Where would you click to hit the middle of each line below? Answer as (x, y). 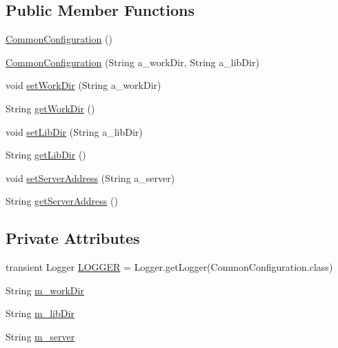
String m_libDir (40, 313)
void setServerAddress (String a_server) (90, 177)
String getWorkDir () (50, 108)
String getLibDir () (46, 155)
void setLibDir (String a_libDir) (74, 131)
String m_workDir (45, 290)
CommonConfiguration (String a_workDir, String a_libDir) (132, 62)
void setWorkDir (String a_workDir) (83, 85)
